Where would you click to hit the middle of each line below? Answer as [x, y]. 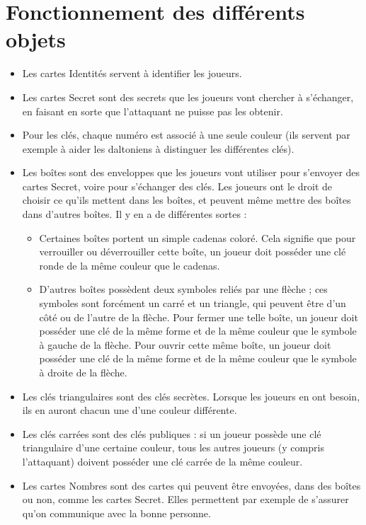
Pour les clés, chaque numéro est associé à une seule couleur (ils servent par [186, 135]
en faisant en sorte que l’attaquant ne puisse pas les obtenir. [153, 111]
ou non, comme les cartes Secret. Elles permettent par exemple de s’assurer [185, 499]
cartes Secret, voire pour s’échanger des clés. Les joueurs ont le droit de [177, 186]
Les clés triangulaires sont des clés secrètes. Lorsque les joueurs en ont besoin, [191, 396]
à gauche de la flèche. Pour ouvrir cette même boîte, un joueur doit [185, 344]
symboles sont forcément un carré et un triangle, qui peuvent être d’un [193, 303]
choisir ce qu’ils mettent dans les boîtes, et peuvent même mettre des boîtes [187, 200]
